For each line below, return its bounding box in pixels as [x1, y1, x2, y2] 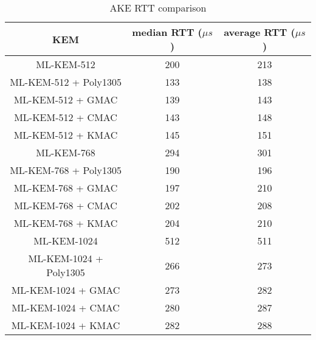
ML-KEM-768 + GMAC [13, 181, 118, 195]
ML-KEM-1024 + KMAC [11, 318, 120, 332]
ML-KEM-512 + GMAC [13, 92, 118, 106]
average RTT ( [224, 25, 295, 39]
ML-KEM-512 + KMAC [13, 128, 118, 142]
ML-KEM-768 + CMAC [14, 198, 117, 212]
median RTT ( [132, 25, 202, 39]
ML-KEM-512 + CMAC [14, 110, 117, 124]
